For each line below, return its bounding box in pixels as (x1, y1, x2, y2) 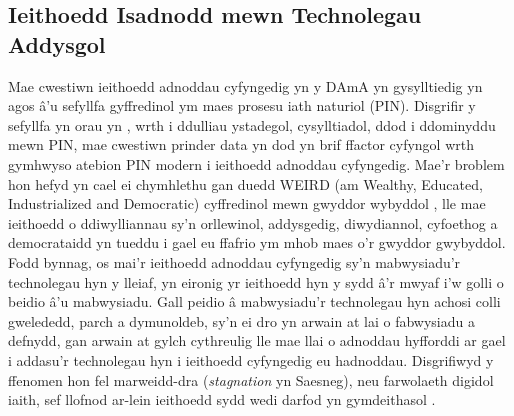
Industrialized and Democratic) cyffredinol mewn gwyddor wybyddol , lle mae (8, 193, 486, 214)
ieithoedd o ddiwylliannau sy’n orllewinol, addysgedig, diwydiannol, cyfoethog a (8, 212, 498, 233)
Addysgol (8, 28, 106, 59)
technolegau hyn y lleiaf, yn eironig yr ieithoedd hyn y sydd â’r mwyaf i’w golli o (8, 271, 504, 292)
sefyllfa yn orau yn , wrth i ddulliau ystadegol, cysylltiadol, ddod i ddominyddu (8, 114, 496, 135)
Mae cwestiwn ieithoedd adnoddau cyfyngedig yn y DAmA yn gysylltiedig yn (8, 75, 483, 96)
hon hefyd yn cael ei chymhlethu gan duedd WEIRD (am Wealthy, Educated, (8, 173, 483, 194)
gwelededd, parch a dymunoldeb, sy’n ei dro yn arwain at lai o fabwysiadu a (8, 310, 475, 331)
